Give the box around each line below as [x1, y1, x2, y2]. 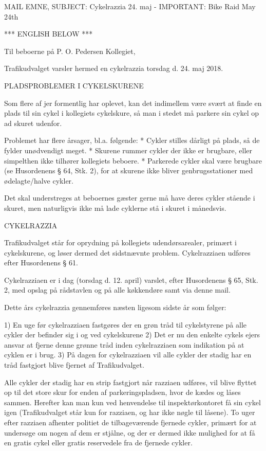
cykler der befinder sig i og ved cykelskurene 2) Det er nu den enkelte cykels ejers [4, 329, 260, 340]
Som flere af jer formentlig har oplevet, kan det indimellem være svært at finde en [4, 97, 262, 108]
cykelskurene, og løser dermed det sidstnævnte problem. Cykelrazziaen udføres [4, 247, 251, 258]
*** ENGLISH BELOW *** [4, 28, 93, 39]
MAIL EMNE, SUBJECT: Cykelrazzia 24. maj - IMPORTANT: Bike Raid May [4, 1, 256, 11]
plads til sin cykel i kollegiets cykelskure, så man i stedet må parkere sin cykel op [4, 107, 259, 118]
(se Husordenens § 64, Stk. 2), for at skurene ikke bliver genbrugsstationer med [4, 165, 253, 176]
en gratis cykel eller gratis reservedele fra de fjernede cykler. [4, 437, 193, 448]
